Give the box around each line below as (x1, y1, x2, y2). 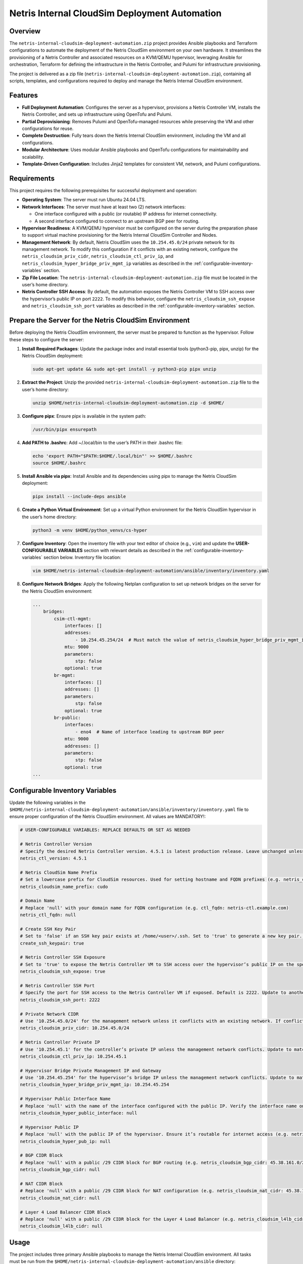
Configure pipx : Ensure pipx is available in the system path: (22, 413, 146, 419)
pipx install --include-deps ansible (32, 493, 126, 500)
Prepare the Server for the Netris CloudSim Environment (9, 316, 190, 325)
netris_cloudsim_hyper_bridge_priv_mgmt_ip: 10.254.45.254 (20, 1082, 169, 1088)
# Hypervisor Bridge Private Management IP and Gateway (20, 1067, 162, 1073)
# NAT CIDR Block (20, 1181, 63, 1187)
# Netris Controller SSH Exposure (20, 955, 106, 960)
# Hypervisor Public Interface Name (20, 1096, 111, 1102)
